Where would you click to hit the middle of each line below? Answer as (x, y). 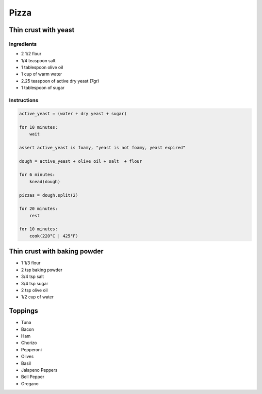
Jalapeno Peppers (39, 370)
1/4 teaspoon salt (38, 60)
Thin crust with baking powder (56, 251)
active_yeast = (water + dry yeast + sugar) (73, 113)
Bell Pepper (33, 377)
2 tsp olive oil (34, 290)
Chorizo (29, 343)
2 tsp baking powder (42, 270)
